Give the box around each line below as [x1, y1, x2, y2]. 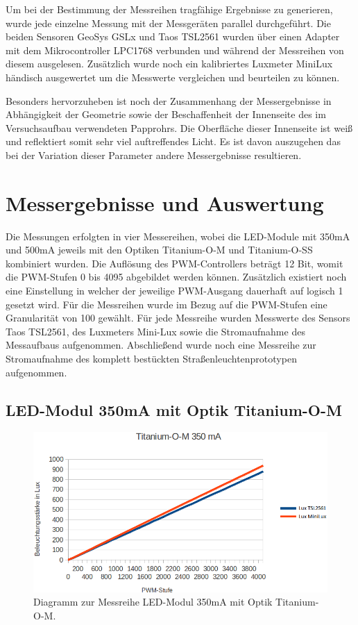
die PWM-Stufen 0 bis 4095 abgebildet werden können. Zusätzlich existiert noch [6, 269, 347, 284]
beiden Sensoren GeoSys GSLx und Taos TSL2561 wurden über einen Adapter [6, 29, 340, 44]
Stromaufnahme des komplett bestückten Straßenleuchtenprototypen [6, 351, 297, 365]
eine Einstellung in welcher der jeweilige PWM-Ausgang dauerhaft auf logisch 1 [6, 283, 343, 298]
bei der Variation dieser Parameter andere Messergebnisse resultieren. [6, 147, 302, 162]
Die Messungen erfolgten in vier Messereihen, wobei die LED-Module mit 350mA [6, 228, 350, 243]
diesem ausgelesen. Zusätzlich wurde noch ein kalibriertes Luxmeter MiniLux [6, 56, 333, 71]
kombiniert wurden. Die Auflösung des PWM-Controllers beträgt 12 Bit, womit [6, 256, 343, 270]
